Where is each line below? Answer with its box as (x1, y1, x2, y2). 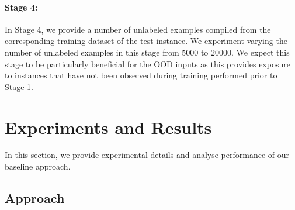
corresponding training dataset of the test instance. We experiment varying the (5, 35, 287, 47)
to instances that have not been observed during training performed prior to (5, 69, 277, 81)
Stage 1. (5, 80, 33, 92)
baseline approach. (5, 160, 71, 173)
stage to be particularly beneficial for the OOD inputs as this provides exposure (5, 57, 290, 70)
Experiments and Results (5, 115, 212, 139)
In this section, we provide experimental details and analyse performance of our (5, 149, 290, 161)
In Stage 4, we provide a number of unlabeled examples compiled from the (5, 23, 271, 35)
